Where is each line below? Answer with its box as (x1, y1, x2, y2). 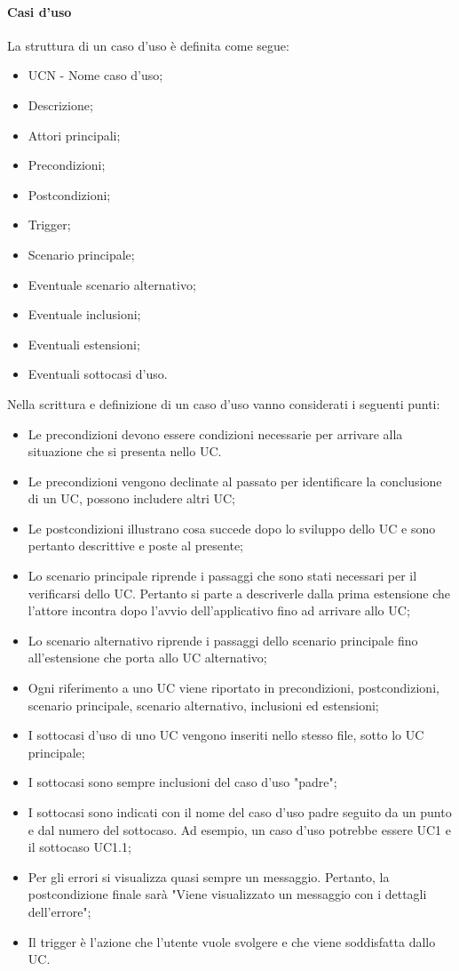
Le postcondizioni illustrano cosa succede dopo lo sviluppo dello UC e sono (28, 518, 436, 537)
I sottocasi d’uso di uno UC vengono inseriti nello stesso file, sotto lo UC (28, 726, 424, 744)
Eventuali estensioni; (28, 334, 140, 353)
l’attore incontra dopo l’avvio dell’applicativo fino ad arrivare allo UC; (28, 601, 410, 620)
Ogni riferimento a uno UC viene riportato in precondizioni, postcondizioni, (28, 678, 439, 697)
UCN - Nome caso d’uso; (28, 66, 163, 84)
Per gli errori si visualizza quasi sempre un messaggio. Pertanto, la (28, 867, 390, 886)
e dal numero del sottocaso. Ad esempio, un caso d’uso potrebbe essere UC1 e (28, 820, 451, 839)
